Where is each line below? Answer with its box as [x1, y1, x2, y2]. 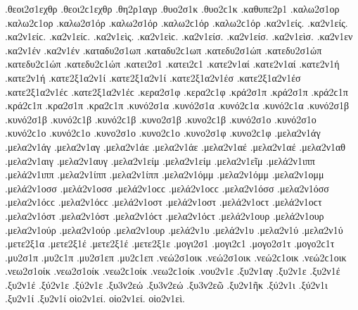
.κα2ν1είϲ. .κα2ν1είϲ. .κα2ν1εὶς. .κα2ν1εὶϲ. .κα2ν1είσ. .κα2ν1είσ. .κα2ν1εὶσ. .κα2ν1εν [5, 29, 353, 44]
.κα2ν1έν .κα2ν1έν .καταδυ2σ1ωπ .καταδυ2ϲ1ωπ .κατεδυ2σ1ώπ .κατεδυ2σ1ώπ [5, 42, 322, 57]
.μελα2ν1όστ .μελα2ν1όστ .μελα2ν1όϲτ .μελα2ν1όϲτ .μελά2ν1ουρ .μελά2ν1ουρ [5, 208, 324, 223]
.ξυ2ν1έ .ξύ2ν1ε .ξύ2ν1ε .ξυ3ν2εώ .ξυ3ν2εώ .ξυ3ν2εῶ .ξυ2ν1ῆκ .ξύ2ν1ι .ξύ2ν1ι [5, 277, 328, 292]
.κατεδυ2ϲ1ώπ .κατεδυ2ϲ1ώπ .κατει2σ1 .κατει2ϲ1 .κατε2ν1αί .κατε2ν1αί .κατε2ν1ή [5, 56, 340, 71]
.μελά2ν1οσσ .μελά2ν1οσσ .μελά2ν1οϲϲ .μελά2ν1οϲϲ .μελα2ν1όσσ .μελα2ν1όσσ [5, 180, 329, 195]
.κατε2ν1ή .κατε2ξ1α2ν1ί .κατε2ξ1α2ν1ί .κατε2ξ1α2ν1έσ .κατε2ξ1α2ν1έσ [5, 70, 301, 85]
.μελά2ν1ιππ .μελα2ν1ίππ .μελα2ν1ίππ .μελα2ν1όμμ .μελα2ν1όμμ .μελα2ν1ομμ [5, 167, 324, 182]
